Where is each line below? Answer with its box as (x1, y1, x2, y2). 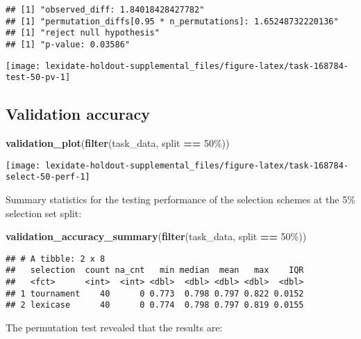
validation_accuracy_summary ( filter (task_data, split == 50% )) (6, 229, 307, 244)
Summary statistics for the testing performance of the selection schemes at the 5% (6, 192, 355, 207)
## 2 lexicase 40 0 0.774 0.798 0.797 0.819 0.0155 (6, 300, 304, 310)
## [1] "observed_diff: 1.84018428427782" (6, 5, 205, 15)
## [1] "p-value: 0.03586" (6, 39, 130, 49)
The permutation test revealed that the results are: (6, 320, 223, 335)
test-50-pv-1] (6, 72, 71, 83)
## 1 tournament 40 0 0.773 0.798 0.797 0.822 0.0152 (6, 288, 304, 299)
